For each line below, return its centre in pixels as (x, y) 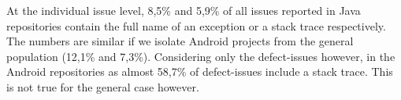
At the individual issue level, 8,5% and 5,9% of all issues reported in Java (184, 10)
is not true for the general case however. (103, 86)
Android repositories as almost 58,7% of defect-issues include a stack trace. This (200, 71)
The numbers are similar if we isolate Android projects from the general (180, 41)
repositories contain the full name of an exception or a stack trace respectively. (196, 25)
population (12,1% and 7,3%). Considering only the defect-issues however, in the (201, 56)
